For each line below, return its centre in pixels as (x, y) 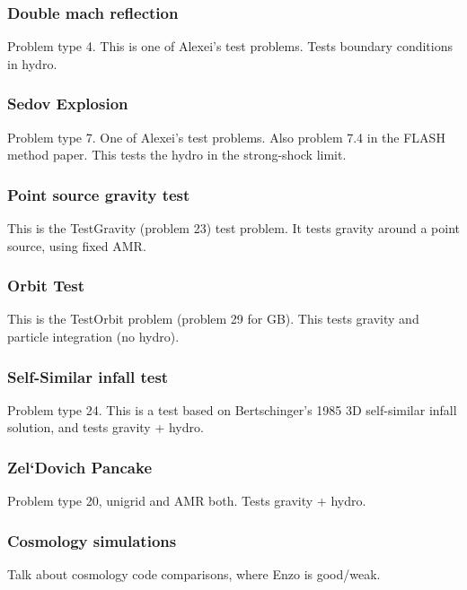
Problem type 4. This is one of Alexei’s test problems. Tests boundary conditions (230, 46)
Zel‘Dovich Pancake (80, 467)
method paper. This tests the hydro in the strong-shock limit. (177, 155)
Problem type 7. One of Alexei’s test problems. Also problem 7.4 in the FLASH (226, 137)
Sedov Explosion (68, 104)
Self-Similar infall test (88, 376)
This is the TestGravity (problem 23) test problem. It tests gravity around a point (233, 228)
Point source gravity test (99, 194)
